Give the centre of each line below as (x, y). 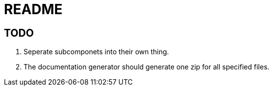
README (33, 9)
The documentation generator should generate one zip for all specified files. (147, 67)
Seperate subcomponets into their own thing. (96, 52)
